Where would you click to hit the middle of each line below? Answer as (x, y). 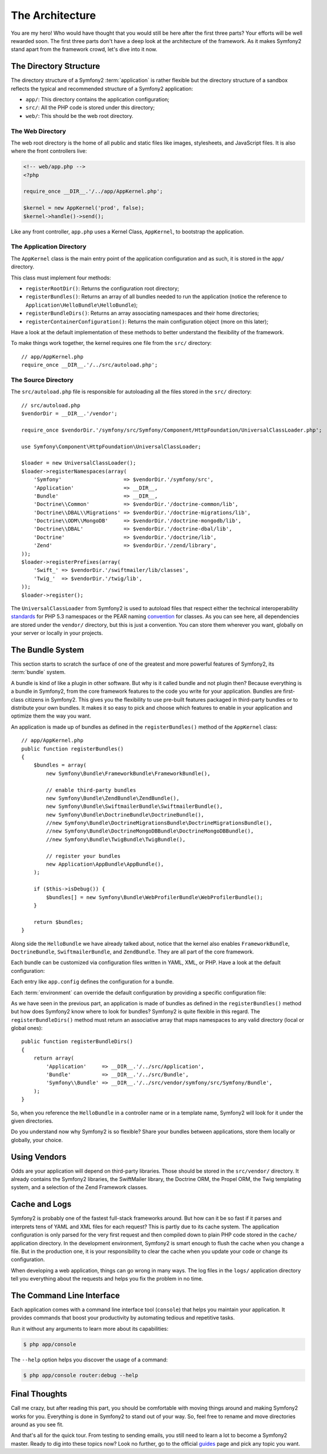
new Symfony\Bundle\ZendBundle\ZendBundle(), (113, 798)
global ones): (27, 1028)
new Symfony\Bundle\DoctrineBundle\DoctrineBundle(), (125, 815)
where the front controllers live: (49, 151)
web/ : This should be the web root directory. (79, 116)
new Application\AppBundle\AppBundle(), (105, 864)
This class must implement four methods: (61, 278)
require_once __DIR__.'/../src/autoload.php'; (90, 365)
